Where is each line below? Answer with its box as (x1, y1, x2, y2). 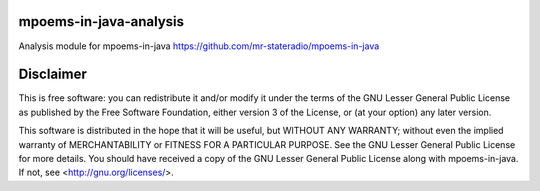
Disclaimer (18, 66, 87, 83)
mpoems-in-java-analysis (18, 13, 185, 30)
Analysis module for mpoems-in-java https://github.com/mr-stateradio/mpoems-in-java (18, 40, 380, 52)
